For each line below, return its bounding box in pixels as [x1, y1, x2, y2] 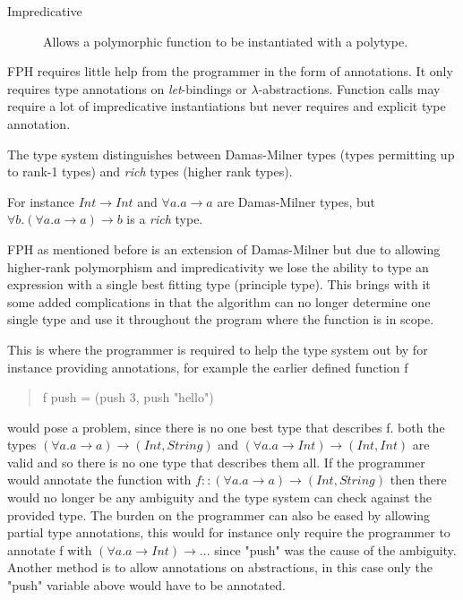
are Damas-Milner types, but [217, 192, 376, 210]
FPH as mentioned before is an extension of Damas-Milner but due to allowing [7, 239, 441, 258]
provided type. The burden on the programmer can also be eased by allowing [7, 505, 431, 524]
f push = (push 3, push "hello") [42, 388, 214, 407]
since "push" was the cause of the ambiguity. [214, 540, 457, 559]
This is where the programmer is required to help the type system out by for [7, 339, 428, 358]
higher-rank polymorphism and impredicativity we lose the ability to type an [7, 257, 429, 276]
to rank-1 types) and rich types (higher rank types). [7, 162, 293, 181]
